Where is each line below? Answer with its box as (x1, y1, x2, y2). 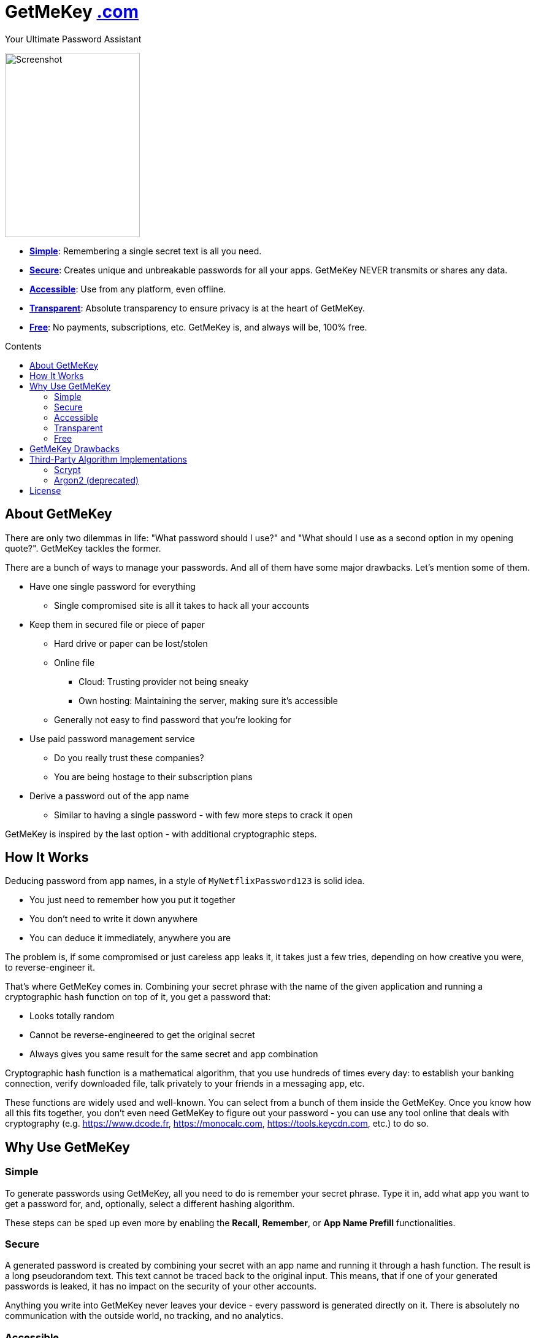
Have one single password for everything (29, 581, 196, 592)
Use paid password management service (29, 733, 195, 744)
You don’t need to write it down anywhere (29, 914, 198, 925)
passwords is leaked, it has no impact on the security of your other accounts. (5, 1281, 317, 1292)
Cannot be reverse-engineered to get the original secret (29, 1030, 255, 1041)
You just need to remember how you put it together (29, 894, 235, 906)
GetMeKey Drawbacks (29, 443, 120, 454)
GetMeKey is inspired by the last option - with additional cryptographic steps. (5, 828, 317, 839)
